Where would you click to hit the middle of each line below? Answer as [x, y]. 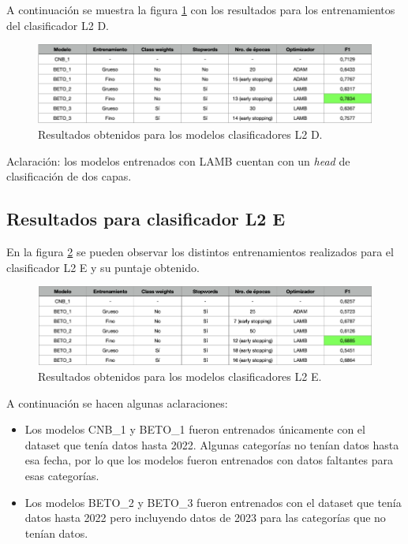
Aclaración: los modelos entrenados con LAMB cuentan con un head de [178, 160]
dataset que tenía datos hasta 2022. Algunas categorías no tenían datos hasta [212, 444]
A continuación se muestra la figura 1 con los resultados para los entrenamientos [201, 9]
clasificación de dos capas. [69, 176]
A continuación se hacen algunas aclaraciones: [117, 402]
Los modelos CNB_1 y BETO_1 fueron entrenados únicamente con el [195, 429]
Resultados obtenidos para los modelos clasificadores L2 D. [180, 134]
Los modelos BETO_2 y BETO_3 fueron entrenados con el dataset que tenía [213, 502]
